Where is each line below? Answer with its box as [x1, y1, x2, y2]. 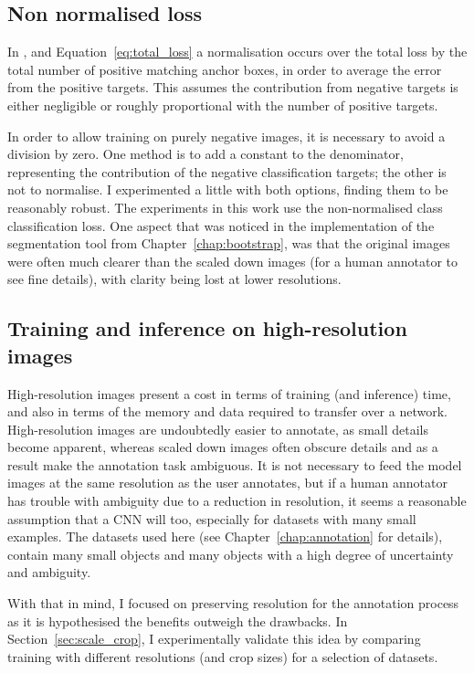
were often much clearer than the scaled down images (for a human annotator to [7, 251, 458, 270]
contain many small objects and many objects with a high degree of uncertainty [7, 544, 454, 563]
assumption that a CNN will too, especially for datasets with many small [7, 509, 416, 528]
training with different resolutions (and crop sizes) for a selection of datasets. [7, 647, 438, 666]
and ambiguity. [7, 563, 91, 582]
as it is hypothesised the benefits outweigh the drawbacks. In [7, 611, 348, 630]
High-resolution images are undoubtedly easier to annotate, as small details [7, 419, 429, 438]
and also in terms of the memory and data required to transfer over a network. [7, 402, 448, 421]
